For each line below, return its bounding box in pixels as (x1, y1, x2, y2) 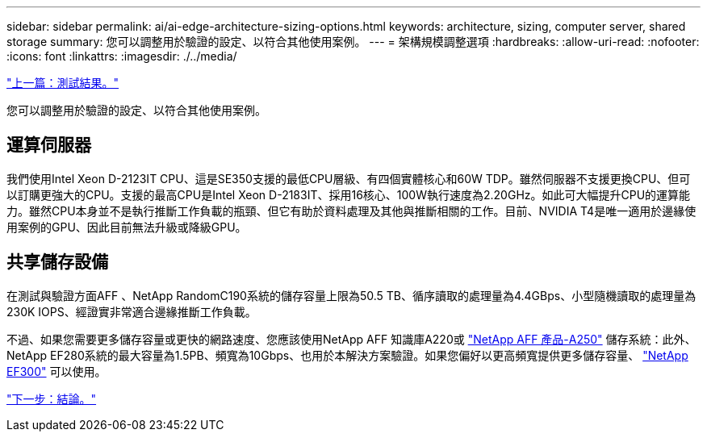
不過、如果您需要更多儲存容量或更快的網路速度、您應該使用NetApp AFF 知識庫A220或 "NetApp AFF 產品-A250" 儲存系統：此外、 (6, 332, 697, 346)
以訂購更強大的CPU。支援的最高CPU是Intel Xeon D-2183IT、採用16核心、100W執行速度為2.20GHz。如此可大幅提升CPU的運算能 (6, 187, 691, 202)
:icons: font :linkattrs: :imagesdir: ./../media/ (6, 49, 237, 63)
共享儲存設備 (6, 252, 108, 273)
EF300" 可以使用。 (6, 364, 107, 378)
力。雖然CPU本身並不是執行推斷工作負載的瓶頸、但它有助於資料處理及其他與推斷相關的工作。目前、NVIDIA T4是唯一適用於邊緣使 (6, 203, 697, 218)
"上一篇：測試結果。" (6, 76, 119, 90)
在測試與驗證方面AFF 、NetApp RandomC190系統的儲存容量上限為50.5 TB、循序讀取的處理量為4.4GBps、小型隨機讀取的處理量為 (6, 288, 697, 302)
